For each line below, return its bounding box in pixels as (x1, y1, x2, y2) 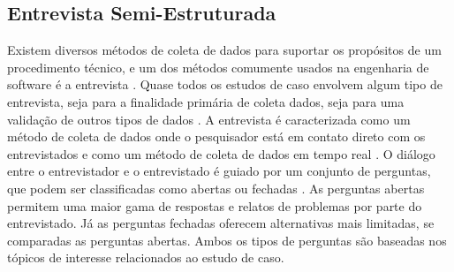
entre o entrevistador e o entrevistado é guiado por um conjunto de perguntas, (7, 162, 431, 180)
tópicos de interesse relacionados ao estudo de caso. (7, 248, 284, 267)
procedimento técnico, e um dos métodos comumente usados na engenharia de (7, 57, 429, 76)
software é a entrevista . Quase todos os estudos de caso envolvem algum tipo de (7, 75, 443, 94)
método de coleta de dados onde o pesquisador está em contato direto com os (7, 127, 426, 146)
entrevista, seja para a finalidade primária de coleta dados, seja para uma (7, 92, 405, 110)
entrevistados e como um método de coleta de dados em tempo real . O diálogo (7, 144, 435, 162)
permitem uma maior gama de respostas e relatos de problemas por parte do (7, 196, 422, 215)
